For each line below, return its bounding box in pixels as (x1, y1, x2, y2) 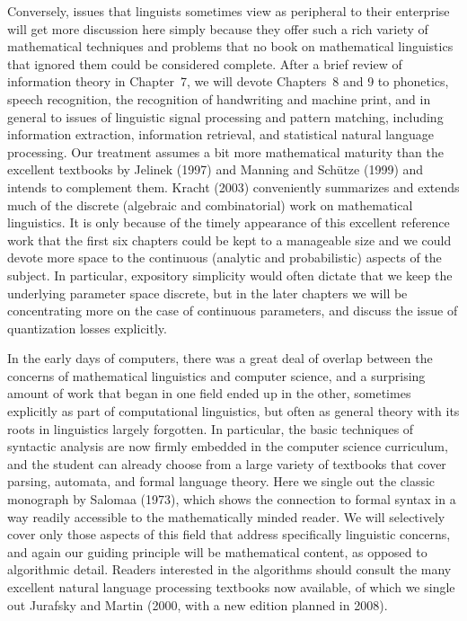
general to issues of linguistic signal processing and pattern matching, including (7, 107, 444, 126)
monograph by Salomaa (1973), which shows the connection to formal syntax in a (7, 490, 456, 509)
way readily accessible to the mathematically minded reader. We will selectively (7, 507, 445, 526)
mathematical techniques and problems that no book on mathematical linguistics (7, 37, 454, 56)
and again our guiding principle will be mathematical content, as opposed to (7, 542, 427, 561)
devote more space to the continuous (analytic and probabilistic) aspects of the (7, 248, 442, 267)
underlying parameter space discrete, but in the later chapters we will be (7, 283, 408, 302)
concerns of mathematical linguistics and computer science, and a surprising (7, 366, 426, 385)
